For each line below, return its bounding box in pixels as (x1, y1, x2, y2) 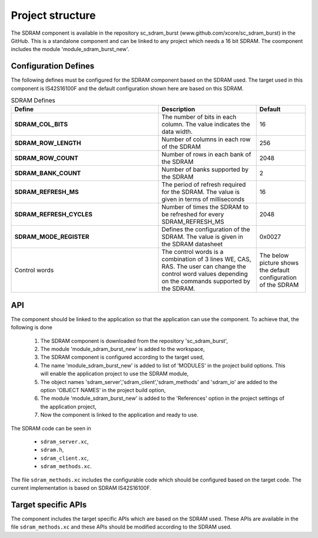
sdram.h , (40, 446, 64, 453)
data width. (161, 128, 193, 136)
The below (259, 252, 289, 260)
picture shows (259, 259, 299, 267)
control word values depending (161, 270, 248, 278)
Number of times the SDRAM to (161, 203, 249, 211)
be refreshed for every (161, 210, 224, 219)
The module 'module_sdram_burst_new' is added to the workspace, (40, 346, 206, 353)
